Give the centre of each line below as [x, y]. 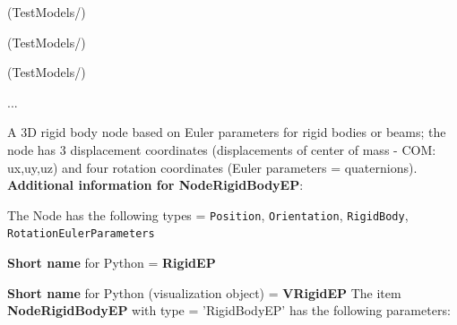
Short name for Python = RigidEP [112, 263]
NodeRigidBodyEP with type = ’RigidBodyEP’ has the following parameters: [229, 310]
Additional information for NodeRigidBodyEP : [155, 185]
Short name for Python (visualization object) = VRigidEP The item [204, 292]
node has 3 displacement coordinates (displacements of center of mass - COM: [222, 149]
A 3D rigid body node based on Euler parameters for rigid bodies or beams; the [227, 132]
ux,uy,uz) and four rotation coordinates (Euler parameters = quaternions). [212, 167]
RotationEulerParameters [81, 234]
